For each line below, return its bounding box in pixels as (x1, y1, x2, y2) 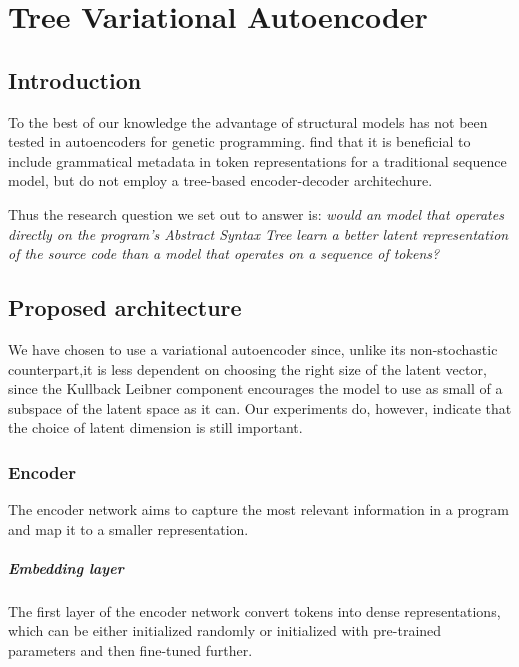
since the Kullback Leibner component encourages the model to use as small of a (8, 378, 503, 399)
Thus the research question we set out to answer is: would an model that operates (8, 203, 504, 224)
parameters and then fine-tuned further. (8, 640, 253, 661)
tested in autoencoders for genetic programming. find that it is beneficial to (8, 131, 471, 152)
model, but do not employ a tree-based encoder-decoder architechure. (8, 170, 433, 191)
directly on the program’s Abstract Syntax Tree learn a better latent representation (8, 223, 509, 244)
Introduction (8, 64, 142, 95)
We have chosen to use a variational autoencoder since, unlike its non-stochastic (8, 338, 498, 359)
